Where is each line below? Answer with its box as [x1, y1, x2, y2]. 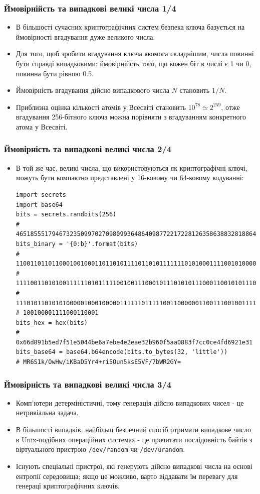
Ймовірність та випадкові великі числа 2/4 [4, 143, 172, 155]
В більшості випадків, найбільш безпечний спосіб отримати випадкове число [16, 424, 251, 435]
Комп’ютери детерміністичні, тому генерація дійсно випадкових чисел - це [16, 397, 244, 408]
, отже [221, 101, 240, 112]
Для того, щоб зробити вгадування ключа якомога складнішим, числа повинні [16, 48, 254, 59]
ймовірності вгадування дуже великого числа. [16, 31, 155, 42]
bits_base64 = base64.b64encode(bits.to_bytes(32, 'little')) [16, 348, 228, 356]
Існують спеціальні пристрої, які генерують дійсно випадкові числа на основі [16, 460, 252, 471]
